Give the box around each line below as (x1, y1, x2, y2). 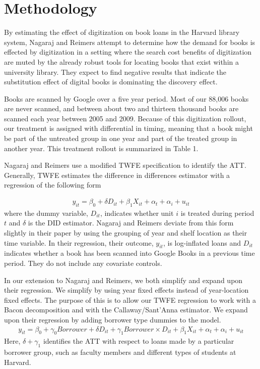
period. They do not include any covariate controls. (4, 258, 162, 268)
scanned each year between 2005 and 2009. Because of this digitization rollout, (4, 113, 246, 123)
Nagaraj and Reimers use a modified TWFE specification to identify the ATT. (4, 160, 246, 170)
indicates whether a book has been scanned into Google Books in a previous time (4, 248, 255, 258)
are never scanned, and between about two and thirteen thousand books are (4, 103, 239, 114)
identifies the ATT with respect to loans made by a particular (43, 336, 234, 346)
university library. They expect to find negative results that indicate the (4, 66, 227, 77)
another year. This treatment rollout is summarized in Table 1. (4, 143, 199, 153)
